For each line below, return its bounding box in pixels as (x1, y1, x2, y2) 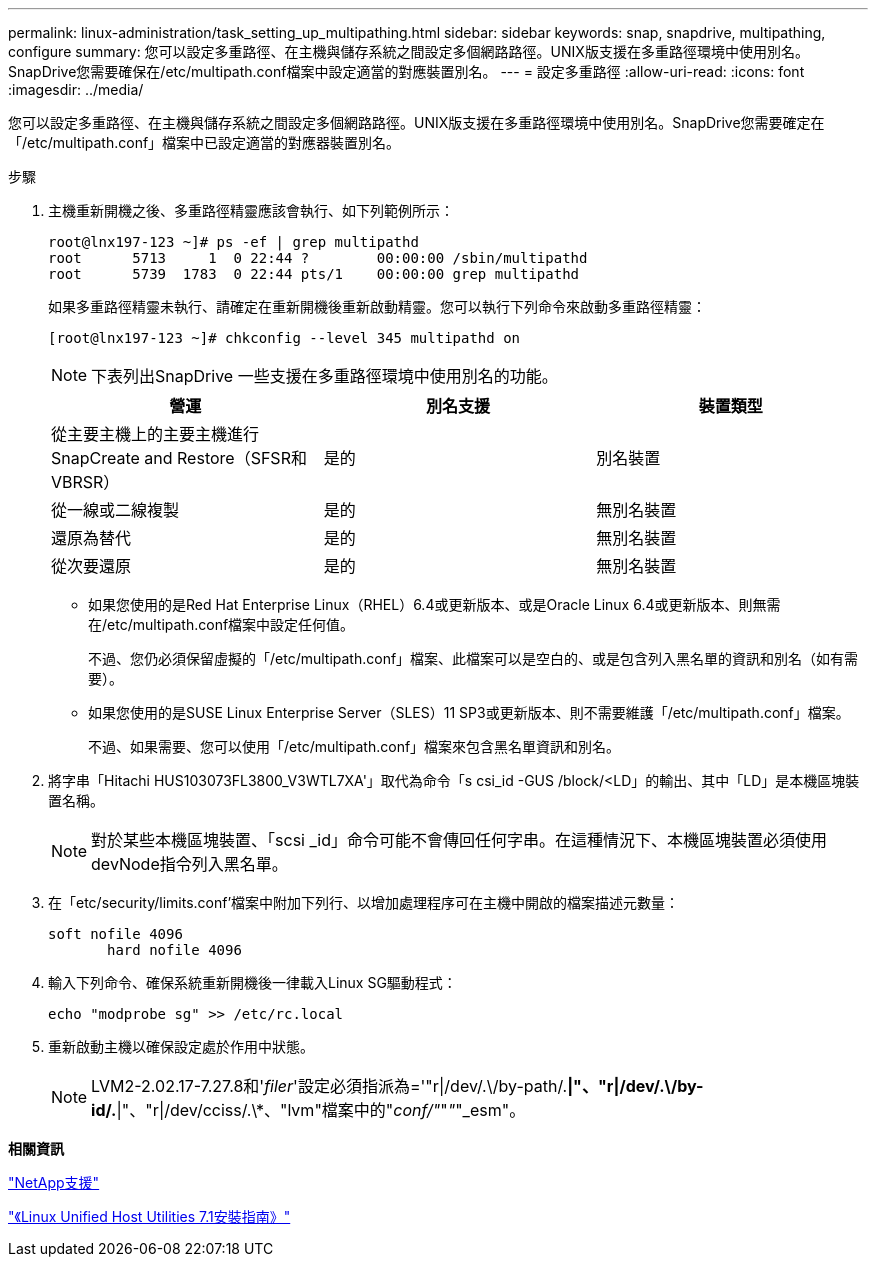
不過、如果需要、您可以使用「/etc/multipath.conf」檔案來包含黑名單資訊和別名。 (88, 738, 621, 755)
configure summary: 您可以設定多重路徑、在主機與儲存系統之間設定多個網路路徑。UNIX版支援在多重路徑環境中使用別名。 (8, 43, 809, 60)
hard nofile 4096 (107, 942, 242, 958)
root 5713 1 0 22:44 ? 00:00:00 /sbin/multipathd (48, 250, 588, 266)
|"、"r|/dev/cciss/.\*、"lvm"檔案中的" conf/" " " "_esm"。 (116, 1100, 526, 1120)
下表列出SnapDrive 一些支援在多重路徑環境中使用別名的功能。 (91, 366, 558, 386)
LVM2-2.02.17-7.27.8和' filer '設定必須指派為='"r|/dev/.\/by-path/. (91, 1076, 568, 1096)
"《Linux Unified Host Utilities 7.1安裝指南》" (8, 1208, 291, 1225)
